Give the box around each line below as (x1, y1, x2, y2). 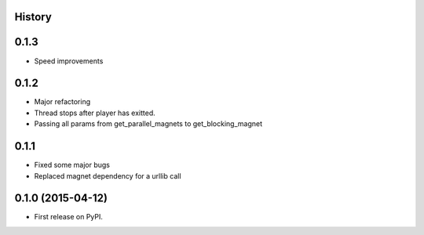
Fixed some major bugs (34, 161, 110, 170)
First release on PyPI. (34, 212, 104, 222)
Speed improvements (34, 56, 104, 66)
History (14, 10, 53, 23)
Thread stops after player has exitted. (34, 108, 156, 117)
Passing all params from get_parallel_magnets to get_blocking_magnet (34, 119, 263, 128)
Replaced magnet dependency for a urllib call (34, 171, 181, 180)
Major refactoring (34, 97, 91, 107)
